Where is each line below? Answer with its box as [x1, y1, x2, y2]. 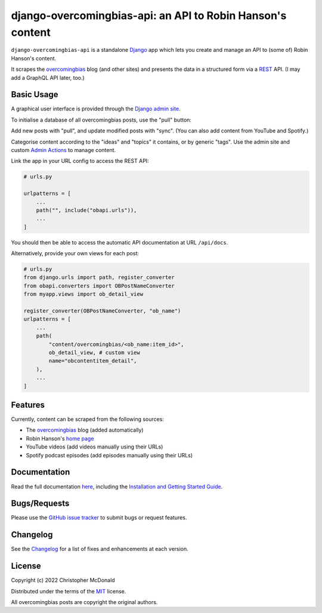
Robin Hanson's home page [26, 435, 94, 442]
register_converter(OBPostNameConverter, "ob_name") [23, 308, 181, 314]
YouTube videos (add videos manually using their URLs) [26, 443, 163, 450]
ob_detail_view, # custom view [48, 349, 140, 356]
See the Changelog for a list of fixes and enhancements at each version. [11, 546, 189, 553]
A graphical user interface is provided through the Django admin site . [11, 105, 181, 113]
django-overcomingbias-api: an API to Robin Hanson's [11, 9, 287, 22]
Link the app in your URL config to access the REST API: [11, 157, 149, 165]
